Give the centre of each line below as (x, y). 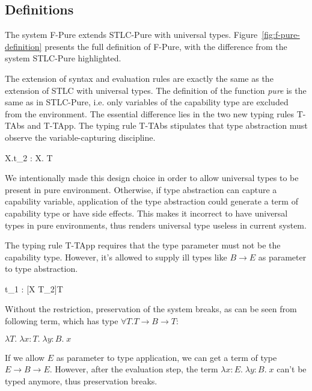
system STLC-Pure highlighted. (63, 58)
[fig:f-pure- (281, 35)
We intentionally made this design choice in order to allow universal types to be (152, 178)
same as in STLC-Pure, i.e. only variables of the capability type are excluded (147, 102)
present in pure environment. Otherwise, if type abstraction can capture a (141, 189)
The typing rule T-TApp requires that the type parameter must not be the (143, 245)
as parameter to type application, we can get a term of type (167, 357)
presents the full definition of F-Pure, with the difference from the (166, 46)
